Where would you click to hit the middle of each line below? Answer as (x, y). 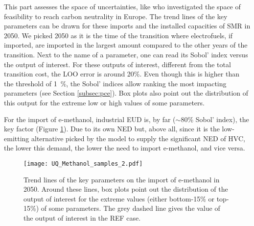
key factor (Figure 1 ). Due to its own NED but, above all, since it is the (112, 129)
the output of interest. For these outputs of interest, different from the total (117, 64)
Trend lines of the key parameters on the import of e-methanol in (122, 179)
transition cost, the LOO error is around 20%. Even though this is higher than (122, 74)
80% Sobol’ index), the (215, 119)
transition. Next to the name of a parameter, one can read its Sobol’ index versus (126, 54)
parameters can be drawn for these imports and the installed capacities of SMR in (127, 26)
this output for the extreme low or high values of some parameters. (104, 102)
